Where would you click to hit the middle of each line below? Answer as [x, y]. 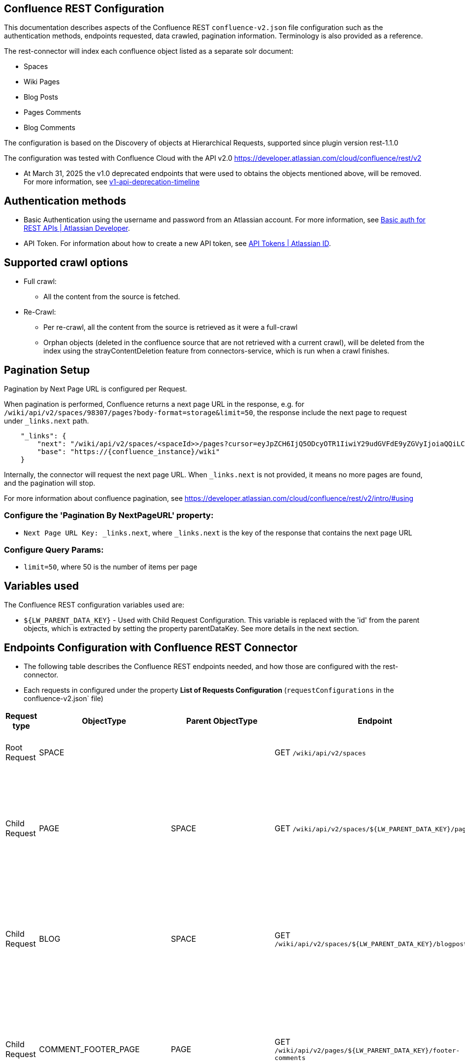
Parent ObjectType [222, 721]
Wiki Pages [42, 82]
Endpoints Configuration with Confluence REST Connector [151, 647]
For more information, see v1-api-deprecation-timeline [112, 182]
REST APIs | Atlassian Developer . [77, 228]
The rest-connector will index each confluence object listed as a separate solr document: [149, 51]
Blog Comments [50, 128]
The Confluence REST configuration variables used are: [94, 605]
